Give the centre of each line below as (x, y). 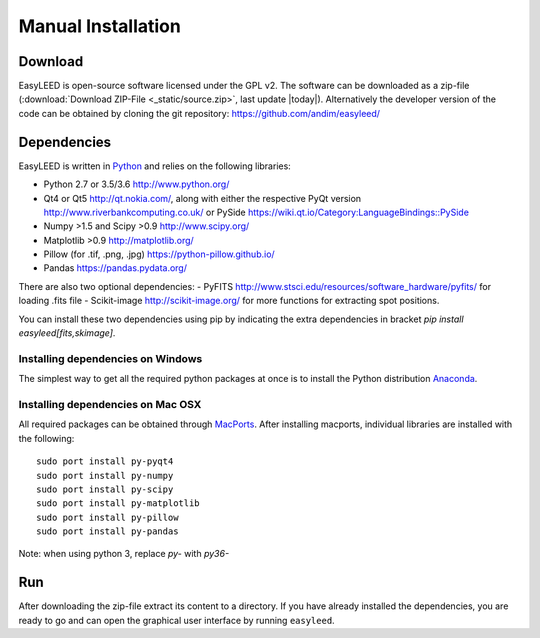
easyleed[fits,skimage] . (67, 333)
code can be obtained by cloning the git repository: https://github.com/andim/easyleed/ (199, 113)
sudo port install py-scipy (105, 489)
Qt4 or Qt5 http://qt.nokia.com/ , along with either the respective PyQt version (202, 198)
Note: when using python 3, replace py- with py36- (124, 554)
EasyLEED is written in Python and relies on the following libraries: (155, 166)
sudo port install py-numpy (105, 475)
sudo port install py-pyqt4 (105, 461)
